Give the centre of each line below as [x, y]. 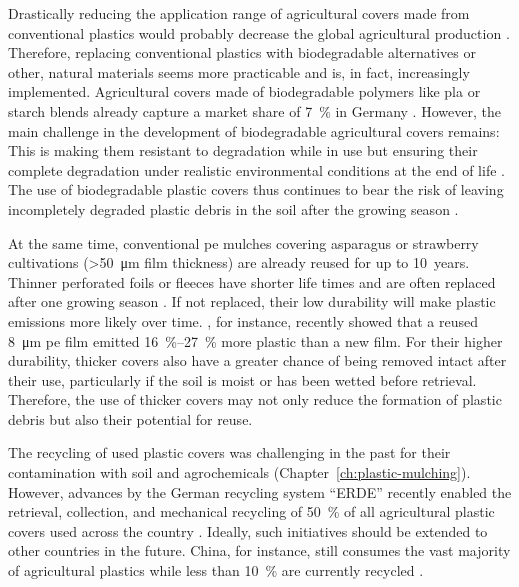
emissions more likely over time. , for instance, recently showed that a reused [243, 320]
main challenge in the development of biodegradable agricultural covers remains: [254, 130]
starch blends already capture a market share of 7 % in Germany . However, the [254, 110]
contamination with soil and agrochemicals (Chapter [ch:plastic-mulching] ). [239, 472]
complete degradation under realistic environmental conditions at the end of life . [256, 169]
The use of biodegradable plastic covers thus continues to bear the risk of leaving [256, 189]
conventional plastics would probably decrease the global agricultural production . [259, 32]
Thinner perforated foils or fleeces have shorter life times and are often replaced [252, 281]
